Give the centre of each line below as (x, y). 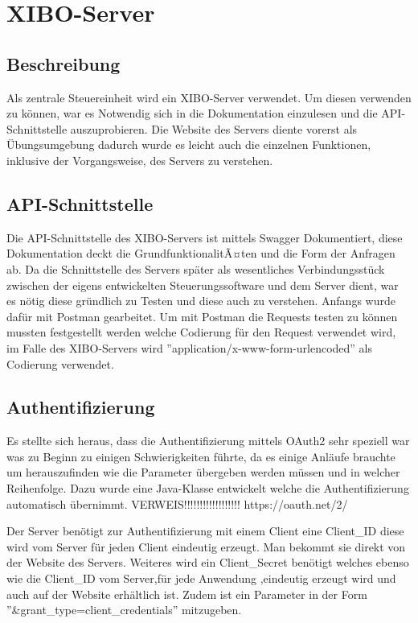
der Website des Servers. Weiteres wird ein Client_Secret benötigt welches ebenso (208, 562)
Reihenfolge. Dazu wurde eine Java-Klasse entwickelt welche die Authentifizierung (208, 488)
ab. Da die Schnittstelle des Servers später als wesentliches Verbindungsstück (196, 268)
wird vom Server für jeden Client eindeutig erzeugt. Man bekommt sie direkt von (206, 546)
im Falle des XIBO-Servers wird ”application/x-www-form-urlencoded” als (190, 347)
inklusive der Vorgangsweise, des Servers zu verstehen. (140, 160)
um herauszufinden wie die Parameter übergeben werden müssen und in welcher (203, 472)
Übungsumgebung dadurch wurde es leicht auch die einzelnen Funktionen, (189, 144)
